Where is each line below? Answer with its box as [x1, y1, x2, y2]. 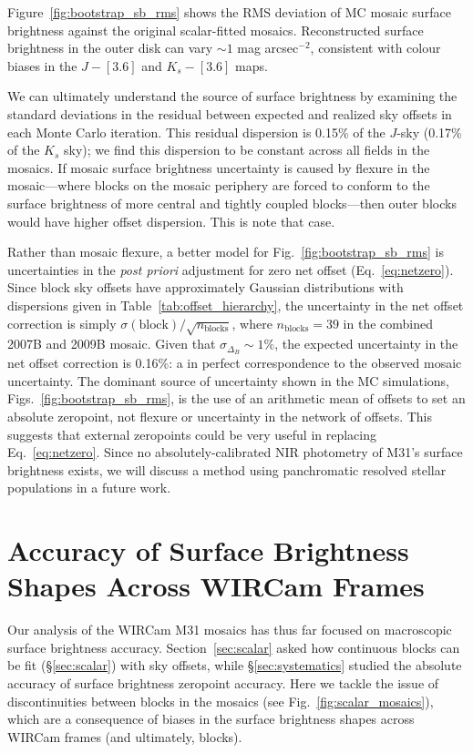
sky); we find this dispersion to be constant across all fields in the [64, 140, 430, 159]
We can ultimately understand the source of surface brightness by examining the [7, 86, 458, 106]
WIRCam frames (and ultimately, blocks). [7, 727, 242, 746]
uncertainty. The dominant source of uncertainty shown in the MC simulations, [7, 371, 450, 390]
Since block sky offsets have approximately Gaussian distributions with [7, 278, 404, 297]
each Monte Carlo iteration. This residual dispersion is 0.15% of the [7, 122, 386, 141]
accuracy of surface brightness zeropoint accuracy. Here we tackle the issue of [7, 673, 439, 692]
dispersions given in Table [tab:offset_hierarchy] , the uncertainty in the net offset [7, 295, 464, 314]
